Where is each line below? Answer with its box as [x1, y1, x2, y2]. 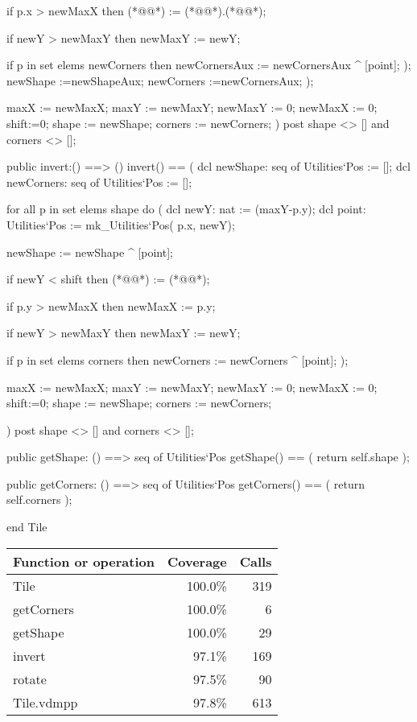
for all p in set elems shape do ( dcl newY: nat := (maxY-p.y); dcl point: [6, 200, 366, 217]
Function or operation [13, 551, 155, 571]
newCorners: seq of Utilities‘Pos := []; [6, 173, 192, 190]
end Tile [6, 518, 47, 535]
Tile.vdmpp [13, 692, 78, 712]
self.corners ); [6, 491, 72, 508]
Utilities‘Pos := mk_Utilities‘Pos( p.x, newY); [6, 216, 235, 233]
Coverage [167, 551, 227, 571]
